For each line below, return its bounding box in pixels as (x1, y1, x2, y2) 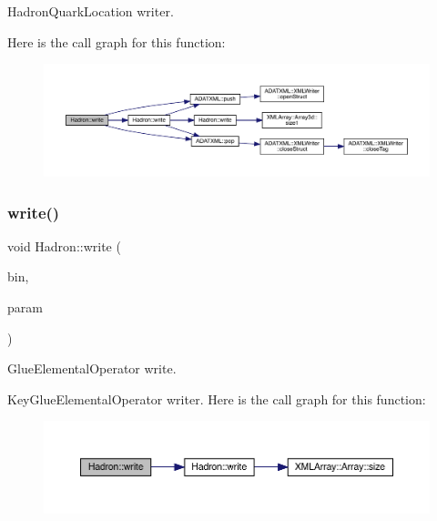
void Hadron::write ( (7, 236, 121, 255)
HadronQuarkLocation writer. (7, 2, 174, 20)
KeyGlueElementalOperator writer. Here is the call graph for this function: (7, 389, 426, 408)
